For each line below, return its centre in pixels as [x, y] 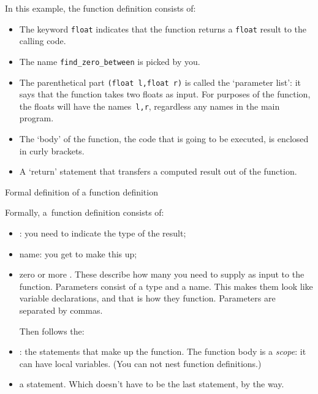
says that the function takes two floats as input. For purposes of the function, [165, 94]
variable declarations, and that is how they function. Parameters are [147, 298]
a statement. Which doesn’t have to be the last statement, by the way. [152, 384]
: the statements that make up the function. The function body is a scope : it [163, 351]
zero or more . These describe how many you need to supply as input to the [162, 274]
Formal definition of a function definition [81, 191]
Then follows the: [52, 331]
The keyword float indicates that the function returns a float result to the [163, 28]
